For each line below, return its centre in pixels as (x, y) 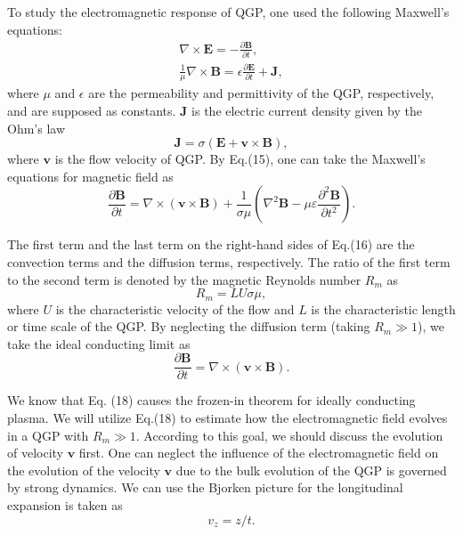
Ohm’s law (37, 128)
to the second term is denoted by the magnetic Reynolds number (184, 279)
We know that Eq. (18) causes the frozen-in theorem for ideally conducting (211, 400)
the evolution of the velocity (84, 470)
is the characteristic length (383, 308)
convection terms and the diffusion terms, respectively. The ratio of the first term (229, 261)
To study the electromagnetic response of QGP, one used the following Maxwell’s (228, 12)
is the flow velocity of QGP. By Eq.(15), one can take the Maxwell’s (240, 159)
